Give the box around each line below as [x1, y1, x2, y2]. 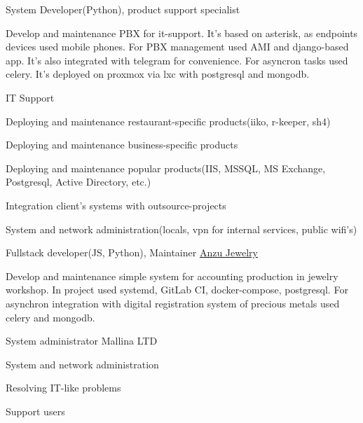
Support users [6, 403, 65, 418]
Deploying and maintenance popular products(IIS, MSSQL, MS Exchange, [6, 160, 326, 175]
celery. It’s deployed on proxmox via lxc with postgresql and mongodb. [6, 67, 310, 81]
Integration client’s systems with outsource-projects [6, 197, 226, 212]
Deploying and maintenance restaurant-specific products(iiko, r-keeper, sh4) [6, 113, 331, 128]
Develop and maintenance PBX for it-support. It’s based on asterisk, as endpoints [6, 25, 358, 40]
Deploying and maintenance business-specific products [6, 137, 238, 152]
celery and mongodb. [6, 310, 95, 324]
